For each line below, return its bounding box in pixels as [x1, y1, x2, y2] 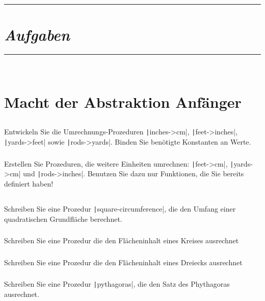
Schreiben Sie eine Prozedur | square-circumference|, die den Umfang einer [4, 203, 236, 214]
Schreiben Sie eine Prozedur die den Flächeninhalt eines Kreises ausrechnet [4, 235, 239, 246]
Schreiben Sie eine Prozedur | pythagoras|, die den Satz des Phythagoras [4, 279, 230, 289]
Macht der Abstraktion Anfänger [4, 91, 242, 112]
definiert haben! [4, 178, 54, 189]
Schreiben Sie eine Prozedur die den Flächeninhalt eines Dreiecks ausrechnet [4, 257, 243, 267]
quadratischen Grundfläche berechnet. [4, 213, 122, 224]
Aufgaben [4, 24, 70, 45]
